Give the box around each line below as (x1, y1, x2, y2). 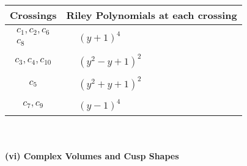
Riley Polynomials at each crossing (66, 8, 237, 22)
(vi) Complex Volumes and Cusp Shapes (5, 149, 179, 162)
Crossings (10, 8, 57, 22)
